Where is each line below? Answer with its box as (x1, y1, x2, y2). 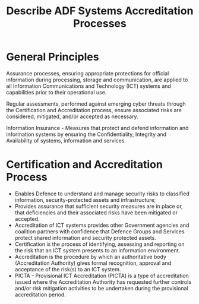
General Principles (6, 50, 99, 64)
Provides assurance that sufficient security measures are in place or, (14, 202, 183, 210)
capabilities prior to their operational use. (6, 88, 107, 96)
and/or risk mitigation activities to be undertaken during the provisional (14, 284, 188, 292)
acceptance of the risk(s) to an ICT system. (14, 265, 121, 273)
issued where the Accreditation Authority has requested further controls (14, 278, 192, 286)
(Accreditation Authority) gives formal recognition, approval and (14, 259, 172, 267)
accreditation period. (14, 291, 67, 298)
